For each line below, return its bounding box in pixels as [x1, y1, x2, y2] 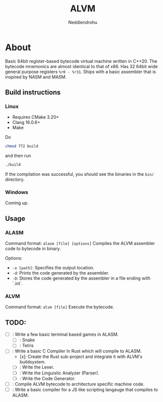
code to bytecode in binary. [5, 245, 61, 252]
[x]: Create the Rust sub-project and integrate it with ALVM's [19, 354, 143, 360]
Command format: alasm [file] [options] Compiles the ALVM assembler [5, 241, 155, 246]
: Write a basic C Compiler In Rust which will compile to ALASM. [12, 348, 142, 354]
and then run [5, 153, 31, 159]
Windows [5, 189, 29, 196]
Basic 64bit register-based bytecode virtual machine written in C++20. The [5, 58, 158, 64]
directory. [5, 176, 25, 183]
